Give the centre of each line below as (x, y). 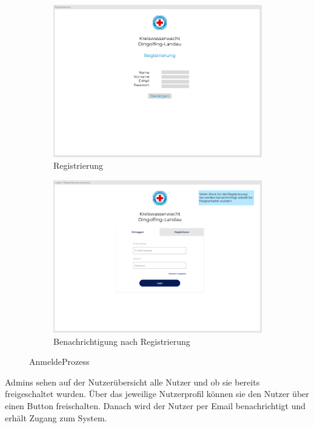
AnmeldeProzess (59, 362)
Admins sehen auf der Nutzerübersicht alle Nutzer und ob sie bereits (132, 382)
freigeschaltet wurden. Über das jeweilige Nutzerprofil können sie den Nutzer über (157, 394)
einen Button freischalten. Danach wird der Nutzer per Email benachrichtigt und (155, 405)
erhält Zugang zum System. (56, 417)
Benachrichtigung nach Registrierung (122, 341)
